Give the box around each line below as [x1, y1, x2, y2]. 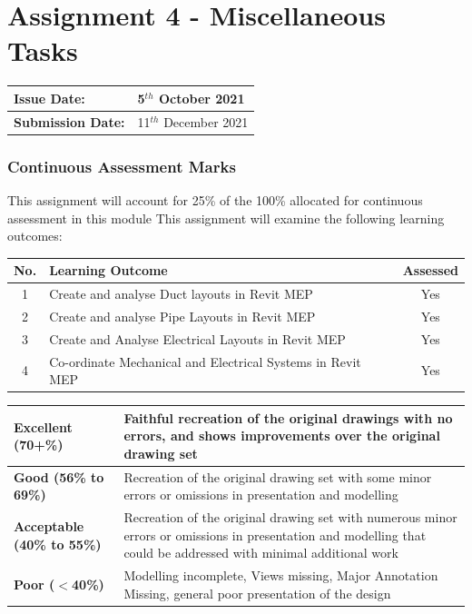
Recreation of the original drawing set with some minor [123, 467, 432, 486]
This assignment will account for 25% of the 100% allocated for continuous [7, 190, 423, 209]
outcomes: [7, 226, 63, 245]
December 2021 [163, 112, 249, 131]
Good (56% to [14, 467, 104, 486]
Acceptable [14, 517, 84, 536]
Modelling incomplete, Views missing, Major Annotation [123, 566, 438, 585]
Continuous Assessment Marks [7, 154, 236, 177]
